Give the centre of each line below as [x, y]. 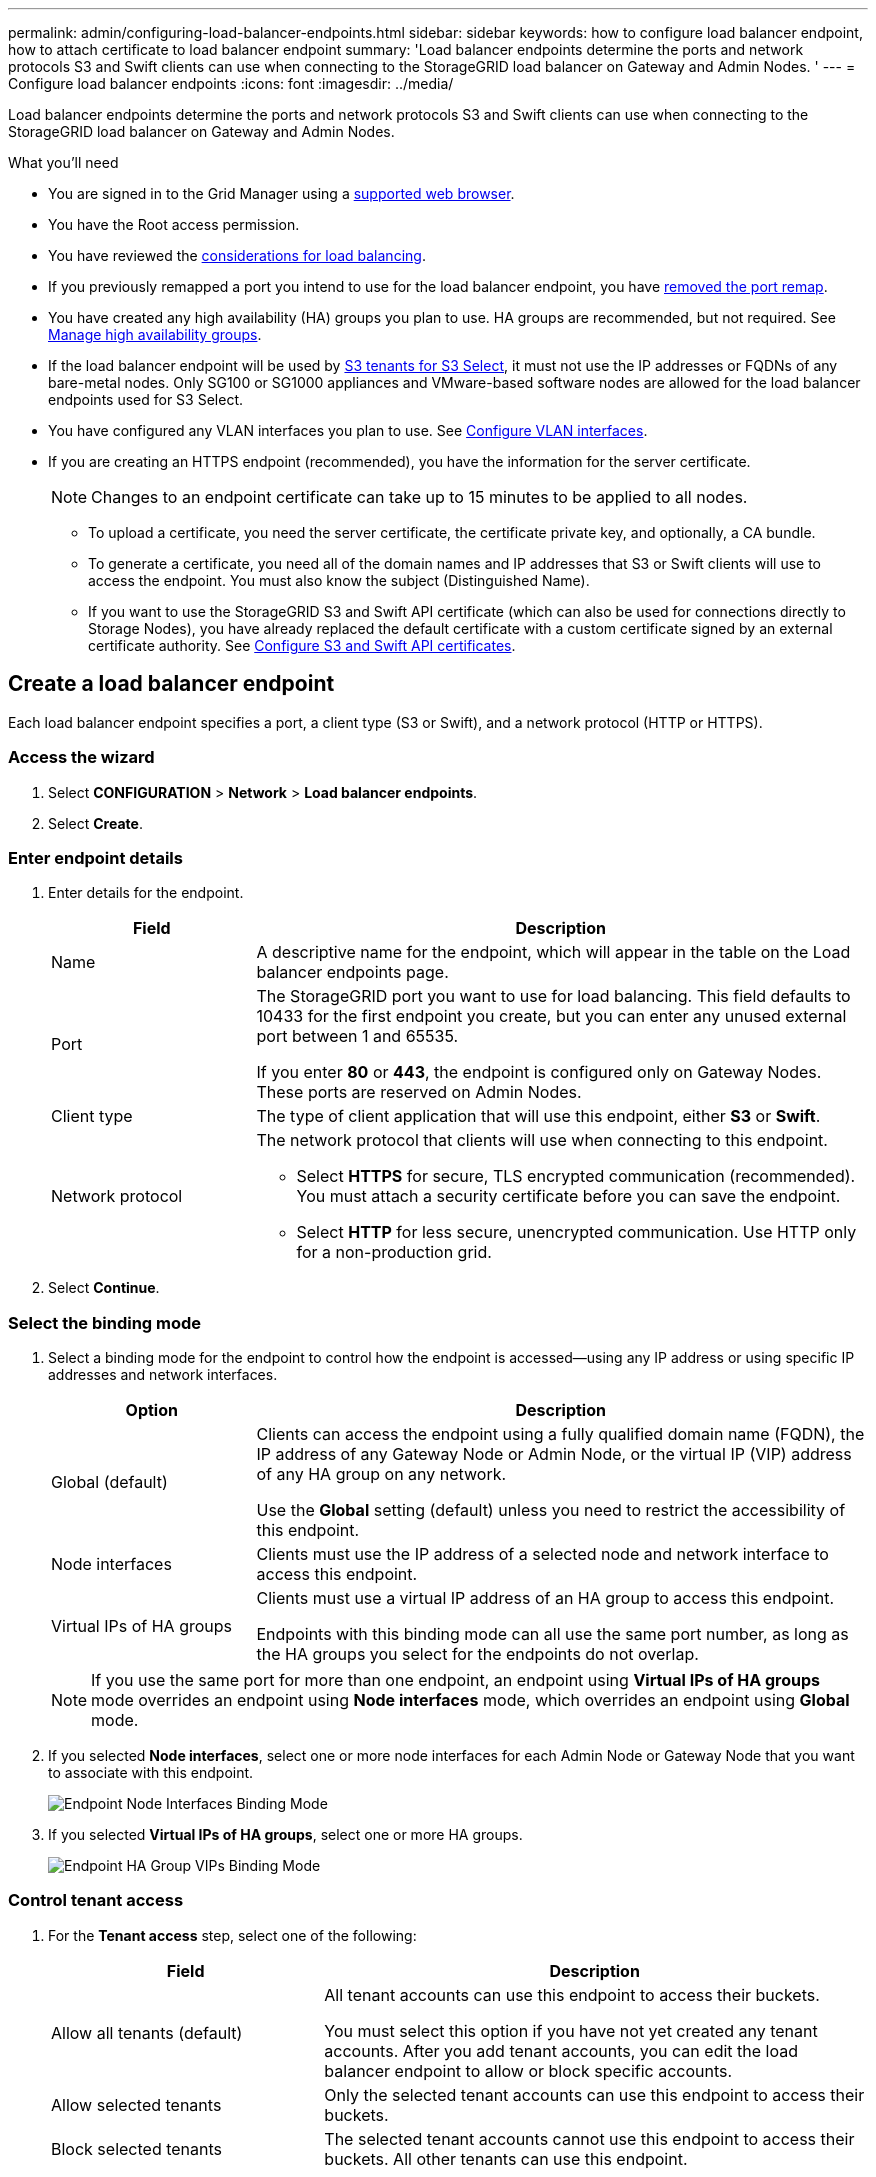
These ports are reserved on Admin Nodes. [419, 1092]
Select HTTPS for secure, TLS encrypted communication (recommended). [576, 1176]
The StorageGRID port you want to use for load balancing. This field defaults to [553, 996]
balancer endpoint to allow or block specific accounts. [528, 2070]
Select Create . [95, 823]
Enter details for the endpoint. [146, 893]
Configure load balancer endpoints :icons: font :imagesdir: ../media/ [231, 83]
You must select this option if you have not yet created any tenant [571, 2030]
